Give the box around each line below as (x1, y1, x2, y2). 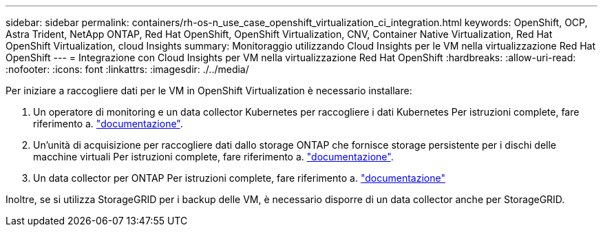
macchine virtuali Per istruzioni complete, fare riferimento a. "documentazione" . (33, 151, 394, 162)
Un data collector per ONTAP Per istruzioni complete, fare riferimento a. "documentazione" (33, 172, 445, 184)
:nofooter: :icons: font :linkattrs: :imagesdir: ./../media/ (6, 63, 249, 75)
